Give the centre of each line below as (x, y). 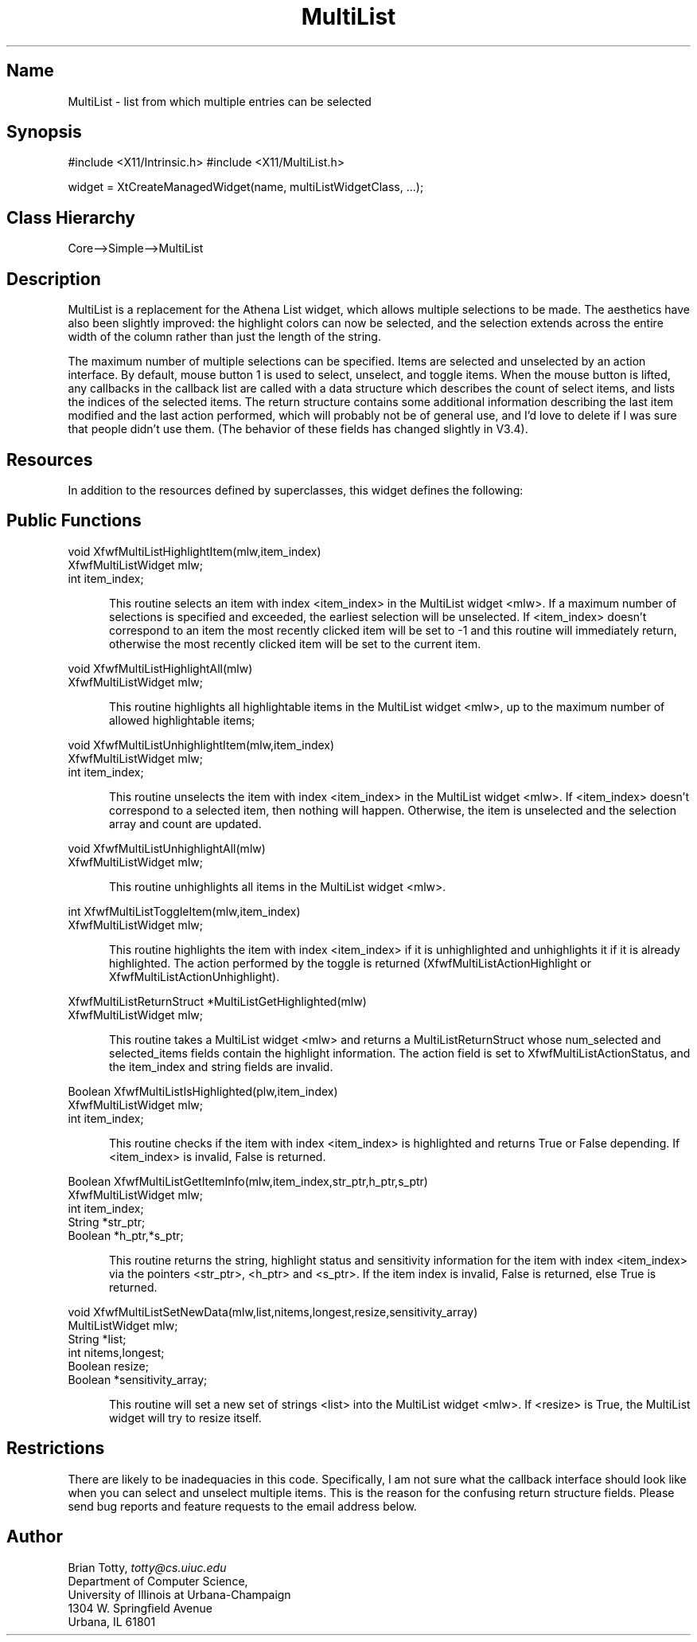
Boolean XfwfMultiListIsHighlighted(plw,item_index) (203, 1091)
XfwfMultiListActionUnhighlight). (195, 976)
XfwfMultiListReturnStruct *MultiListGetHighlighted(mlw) (217, 1001)
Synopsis (44, 132)
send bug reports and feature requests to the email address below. (242, 1506)
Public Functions (74, 521)
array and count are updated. (185, 823)
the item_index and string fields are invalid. (221, 1066)
